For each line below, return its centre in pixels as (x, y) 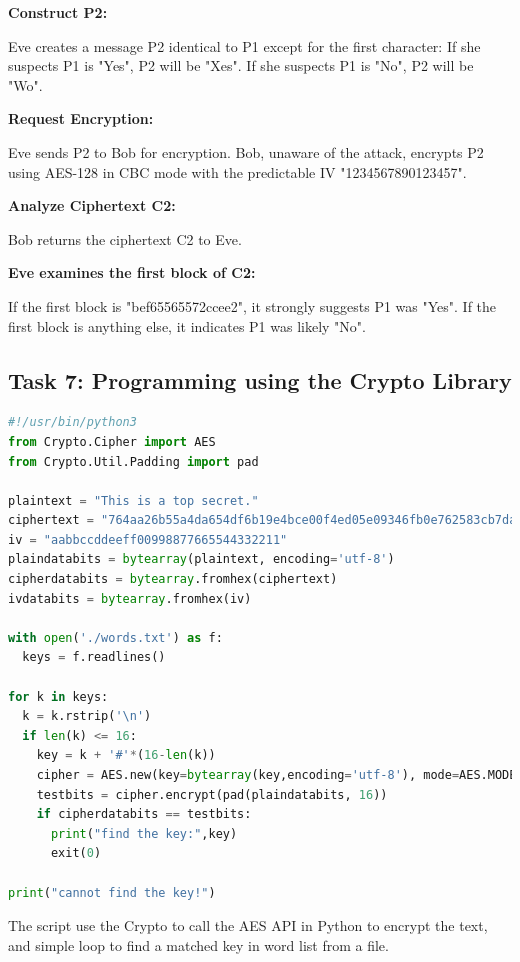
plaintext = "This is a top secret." (133, 500)
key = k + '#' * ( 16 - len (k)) (126, 755)
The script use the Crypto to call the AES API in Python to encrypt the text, (248, 925)
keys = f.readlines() (94, 657)
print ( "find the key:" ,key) (144, 833)
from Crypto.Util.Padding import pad (133, 461)
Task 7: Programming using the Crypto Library (260, 379)
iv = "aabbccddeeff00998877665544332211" (148, 539)
